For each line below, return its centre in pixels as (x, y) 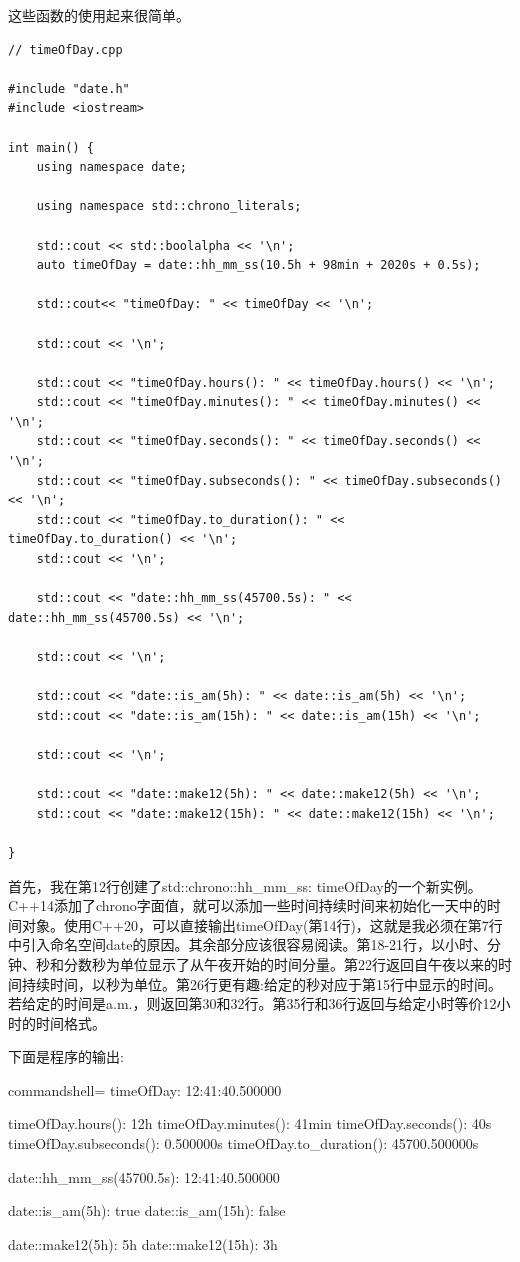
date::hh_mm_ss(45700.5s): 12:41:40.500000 (144, 1176)
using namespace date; (111, 167)
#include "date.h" (69, 88)
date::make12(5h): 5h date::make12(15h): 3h (143, 1243)
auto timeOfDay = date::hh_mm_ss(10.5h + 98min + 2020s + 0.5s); (258, 265)
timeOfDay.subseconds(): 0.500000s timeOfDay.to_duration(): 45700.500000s (243, 1143)
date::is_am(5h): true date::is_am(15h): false (147, 1210)
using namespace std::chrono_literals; (169, 206)
